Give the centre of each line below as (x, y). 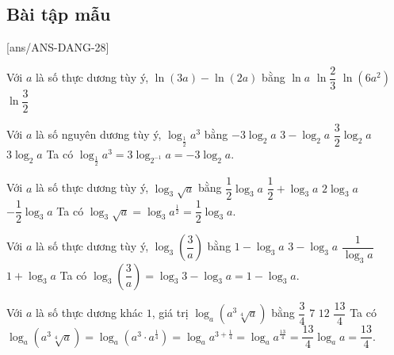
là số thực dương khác (89, 313)
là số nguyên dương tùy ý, (98, 134)
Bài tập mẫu (59, 14)
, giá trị (170, 313)
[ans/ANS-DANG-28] (58, 47)
